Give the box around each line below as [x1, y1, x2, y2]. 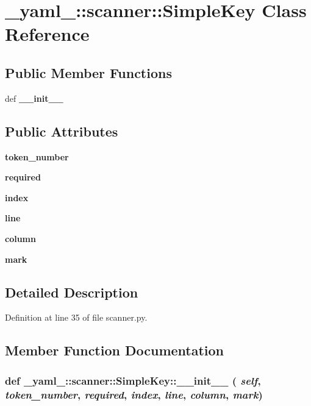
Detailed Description [5, 282, 138, 301]
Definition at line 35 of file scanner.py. [5, 311, 148, 324]
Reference [5, 21, 90, 46]
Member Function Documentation [5, 341, 224, 360]
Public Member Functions [5, 63, 172, 82]
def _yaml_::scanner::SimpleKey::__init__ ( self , [5, 372, 261, 388]
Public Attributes [5, 121, 118, 140]
